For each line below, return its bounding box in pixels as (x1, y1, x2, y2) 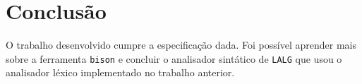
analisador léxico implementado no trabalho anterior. (6, 65, 235, 80)
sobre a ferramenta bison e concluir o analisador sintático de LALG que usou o (6, 51, 342, 66)
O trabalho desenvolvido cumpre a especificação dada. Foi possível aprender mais (6, 37, 356, 52)
